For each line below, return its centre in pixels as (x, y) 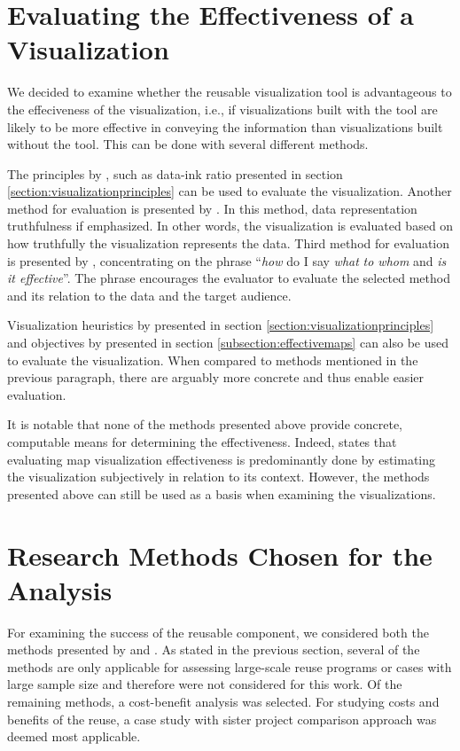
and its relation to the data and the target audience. (149, 295)
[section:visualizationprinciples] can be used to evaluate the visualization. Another (230, 191)
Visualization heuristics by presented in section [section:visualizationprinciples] (221, 325)
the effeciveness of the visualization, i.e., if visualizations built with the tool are (222, 109)
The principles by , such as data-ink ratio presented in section (175, 173)
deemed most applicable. (74, 736)
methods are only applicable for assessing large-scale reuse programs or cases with (230, 666)
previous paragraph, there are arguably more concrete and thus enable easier (215, 377)
